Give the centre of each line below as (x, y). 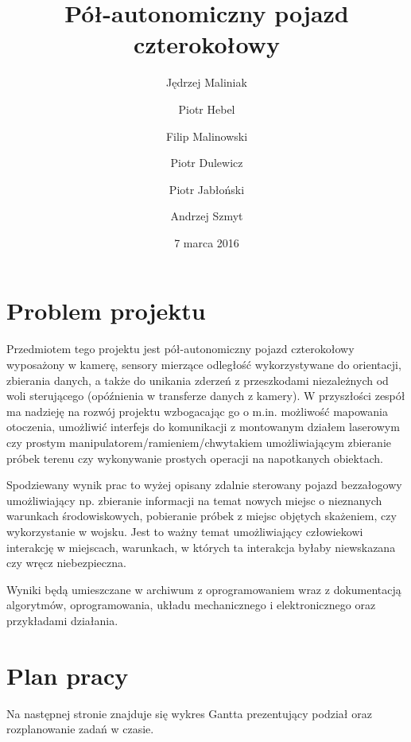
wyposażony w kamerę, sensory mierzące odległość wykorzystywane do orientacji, (204, 364)
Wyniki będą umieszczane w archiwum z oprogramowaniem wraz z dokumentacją (204, 589)
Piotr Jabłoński (207, 189)
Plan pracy (68, 675)
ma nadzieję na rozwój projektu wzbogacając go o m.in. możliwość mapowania (198, 411)
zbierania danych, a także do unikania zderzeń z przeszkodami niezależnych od (198, 380)
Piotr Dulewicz (207, 163)
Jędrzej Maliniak (207, 82)
